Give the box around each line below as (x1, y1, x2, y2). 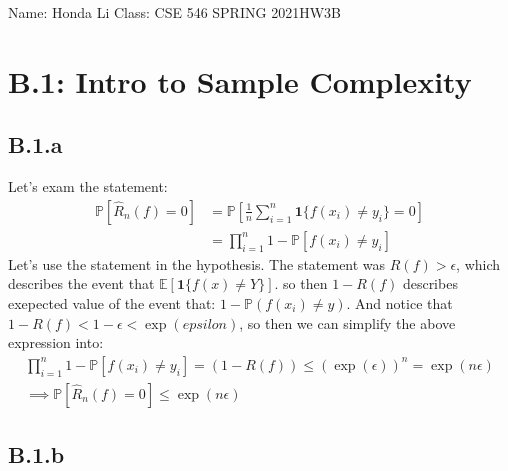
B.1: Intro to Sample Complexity (8, 60, 472, 101)
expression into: (8, 332, 104, 353)
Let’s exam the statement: (8, 176, 168, 197)
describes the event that (8, 273, 155, 294)
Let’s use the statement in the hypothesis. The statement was (8, 253, 386, 274)
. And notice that (346, 293, 453, 314)
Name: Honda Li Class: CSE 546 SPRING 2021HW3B (8, 2, 341, 22)
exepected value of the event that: (8, 293, 216, 314)
